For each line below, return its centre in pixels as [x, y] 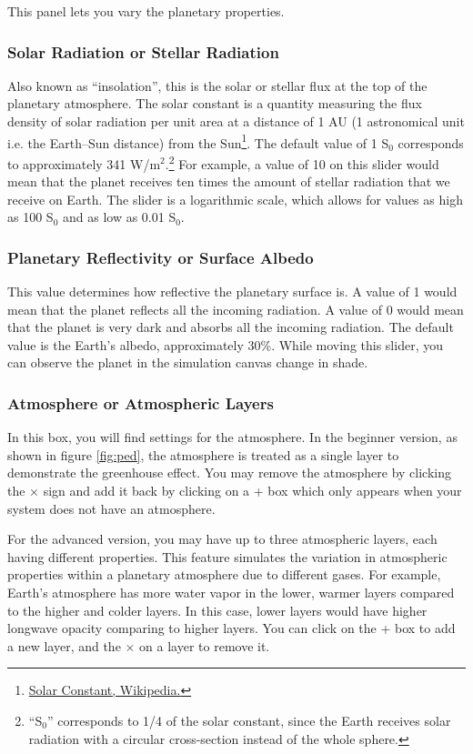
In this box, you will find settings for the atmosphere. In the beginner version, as [232, 437]
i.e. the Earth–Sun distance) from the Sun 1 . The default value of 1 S [198, 141]
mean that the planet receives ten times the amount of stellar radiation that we [229, 181]
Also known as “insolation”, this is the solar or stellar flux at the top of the [217, 85]
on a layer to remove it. [205, 645]
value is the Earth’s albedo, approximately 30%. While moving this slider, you [225, 344]
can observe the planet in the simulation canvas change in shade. [188, 362]
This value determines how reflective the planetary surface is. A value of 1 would [232, 292]
